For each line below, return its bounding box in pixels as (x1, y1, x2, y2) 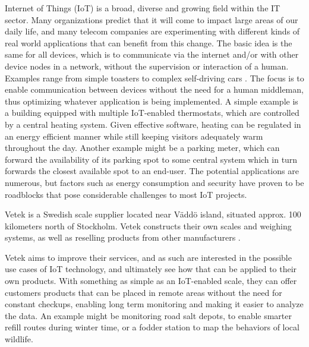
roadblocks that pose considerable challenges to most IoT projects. (5, 188, 247, 200)
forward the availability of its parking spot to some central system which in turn (5, 153, 298, 165)
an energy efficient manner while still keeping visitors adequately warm (5, 130, 263, 142)
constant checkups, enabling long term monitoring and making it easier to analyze (5, 298, 304, 310)
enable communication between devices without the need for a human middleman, (5, 83, 304, 96)
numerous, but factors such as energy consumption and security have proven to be (5, 176, 304, 188)
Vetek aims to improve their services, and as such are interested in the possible (5, 251, 292, 263)
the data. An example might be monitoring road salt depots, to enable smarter (5, 309, 292, 321)
